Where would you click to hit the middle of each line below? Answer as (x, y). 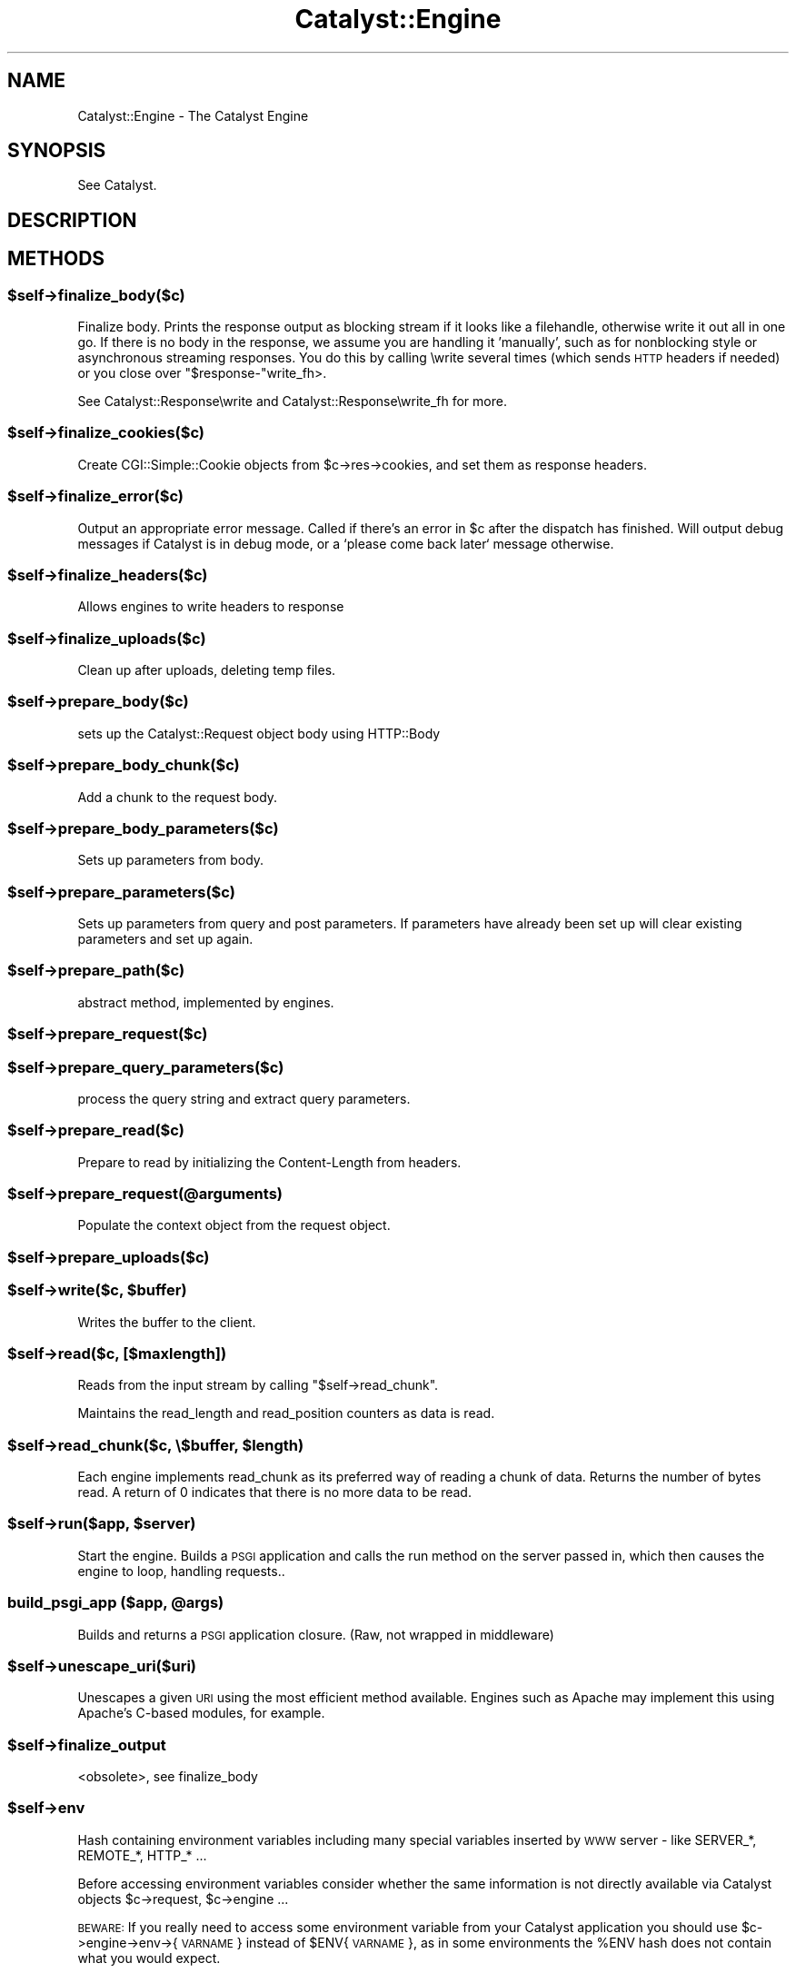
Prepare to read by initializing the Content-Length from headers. (269, 1162)
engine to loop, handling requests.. (181, 1571)
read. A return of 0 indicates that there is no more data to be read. (274, 1492)
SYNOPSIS (57, 151)
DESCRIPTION (72, 220)
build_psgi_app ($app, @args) (116, 1603)
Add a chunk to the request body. (178, 797)
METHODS (56, 259)
